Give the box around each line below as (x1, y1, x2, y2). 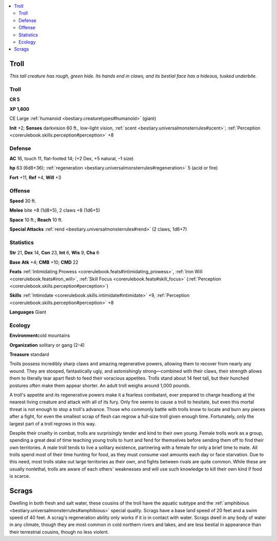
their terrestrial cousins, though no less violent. (9, 529, 109, 535)
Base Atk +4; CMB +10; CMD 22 (9, 259, 79, 265)
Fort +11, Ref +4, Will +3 (9, 174, 62, 180)
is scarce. (9, 473, 30, 479)
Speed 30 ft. (9, 198, 36, 204)
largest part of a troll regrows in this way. (9, 420, 96, 426)
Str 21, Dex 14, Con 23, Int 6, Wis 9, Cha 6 (9, 250, 100, 256)
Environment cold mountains (9, 332, 70, 339)
